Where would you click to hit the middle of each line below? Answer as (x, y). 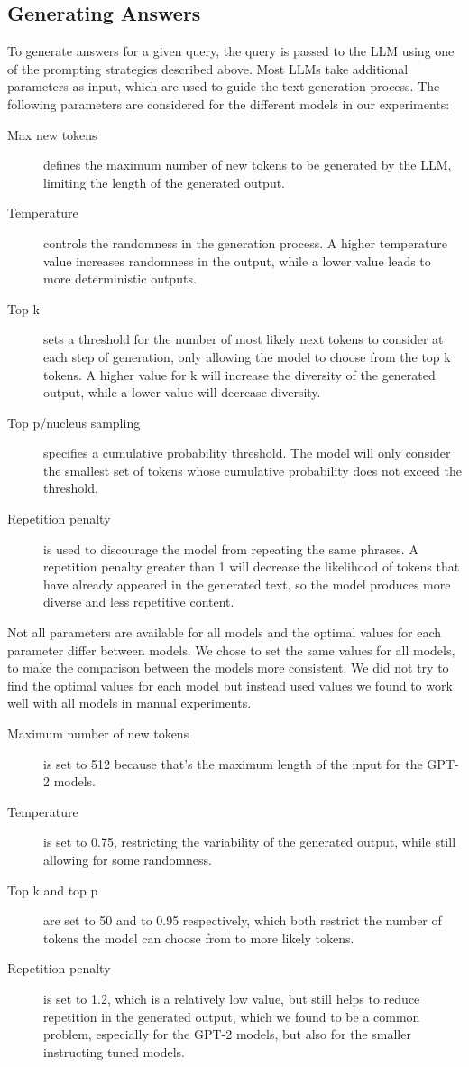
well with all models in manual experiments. (129, 703)
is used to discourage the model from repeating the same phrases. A (231, 548)
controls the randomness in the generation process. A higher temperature (245, 242)
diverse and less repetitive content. (139, 602)
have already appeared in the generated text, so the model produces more (247, 584)
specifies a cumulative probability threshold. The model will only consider (247, 453)
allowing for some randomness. (128, 859)
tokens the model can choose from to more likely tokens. (199, 937)
